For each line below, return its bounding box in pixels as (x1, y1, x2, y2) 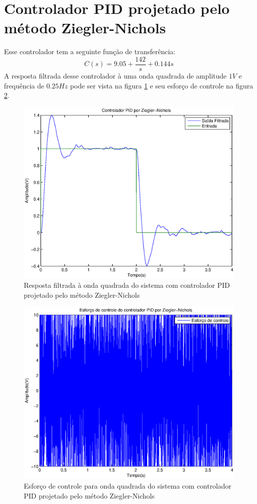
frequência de (4, 80, 44, 90)
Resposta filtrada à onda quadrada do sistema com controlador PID (24, 280, 230, 290)
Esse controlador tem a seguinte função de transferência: (4, 46, 176, 57)
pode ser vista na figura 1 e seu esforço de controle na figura (70, 80, 254, 90)
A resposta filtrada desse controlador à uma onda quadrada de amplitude (4, 70, 227, 81)
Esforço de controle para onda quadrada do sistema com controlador (24, 480, 232, 491)
